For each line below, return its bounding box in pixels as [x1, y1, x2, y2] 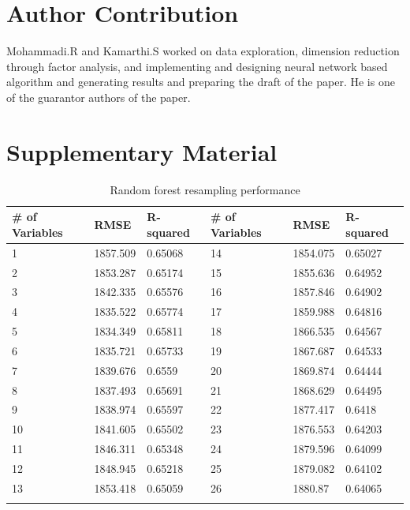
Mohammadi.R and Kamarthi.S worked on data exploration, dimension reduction [6, 43, 400, 59]
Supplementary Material [6, 135, 278, 167]
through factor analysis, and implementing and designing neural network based [6, 58, 388, 74]
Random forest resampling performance [110, 181, 300, 197]
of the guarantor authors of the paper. [6, 88, 191, 105]
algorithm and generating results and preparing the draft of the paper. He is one [6, 73, 395, 90]
